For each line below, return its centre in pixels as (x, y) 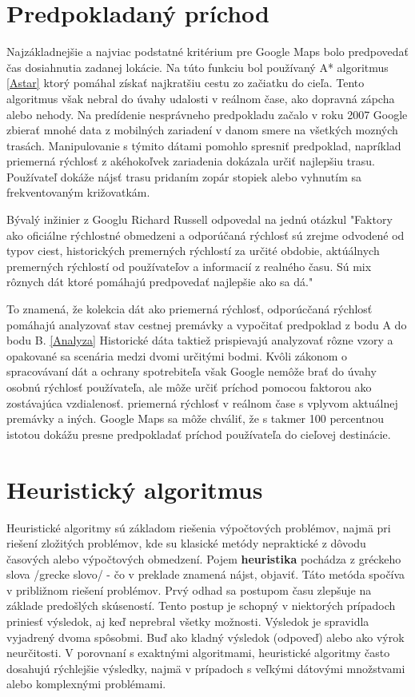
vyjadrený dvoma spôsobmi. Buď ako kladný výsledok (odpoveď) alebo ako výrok (206, 637)
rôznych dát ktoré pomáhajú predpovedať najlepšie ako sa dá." (160, 282)
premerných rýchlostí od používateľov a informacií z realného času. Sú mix (189, 266)
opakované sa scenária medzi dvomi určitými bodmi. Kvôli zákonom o (177, 355)
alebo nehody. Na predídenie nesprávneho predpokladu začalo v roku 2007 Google (207, 114)
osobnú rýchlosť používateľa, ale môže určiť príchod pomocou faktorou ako (189, 387)
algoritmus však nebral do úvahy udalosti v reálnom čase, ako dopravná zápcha (201, 98)
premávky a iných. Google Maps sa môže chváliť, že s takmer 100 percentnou (196, 418)
